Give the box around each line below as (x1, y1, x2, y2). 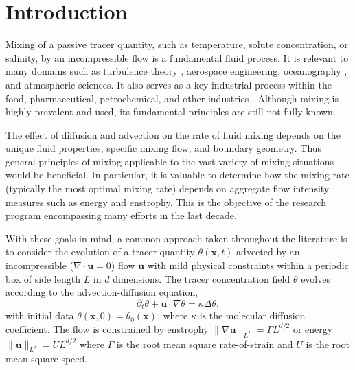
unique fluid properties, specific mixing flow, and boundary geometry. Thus (5, 141, 322, 155)
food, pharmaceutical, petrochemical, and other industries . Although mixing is (5, 91, 339, 105)
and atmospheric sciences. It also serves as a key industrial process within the (5, 77, 332, 91)
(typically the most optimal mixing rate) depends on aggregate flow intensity (5, 181, 330, 196)
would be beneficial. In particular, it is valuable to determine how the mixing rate (5, 167, 350, 182)
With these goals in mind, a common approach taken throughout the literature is (5, 231, 347, 245)
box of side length (5, 271, 80, 286)
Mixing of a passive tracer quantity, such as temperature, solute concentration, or (5, 37, 348, 51)
